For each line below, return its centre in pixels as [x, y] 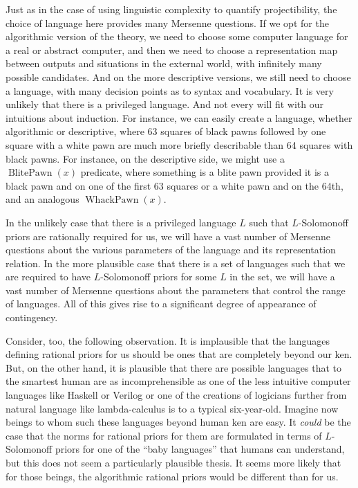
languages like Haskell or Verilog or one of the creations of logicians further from [176, 395]
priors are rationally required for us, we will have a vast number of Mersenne [168, 236]
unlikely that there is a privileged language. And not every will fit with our [164, 104]
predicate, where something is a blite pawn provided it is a [205, 172]
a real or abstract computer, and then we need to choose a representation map [172, 49]
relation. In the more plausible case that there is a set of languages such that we [176, 263]
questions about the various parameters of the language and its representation [171, 250]
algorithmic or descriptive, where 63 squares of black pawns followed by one [166, 131]
